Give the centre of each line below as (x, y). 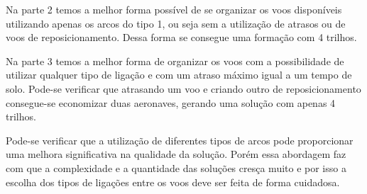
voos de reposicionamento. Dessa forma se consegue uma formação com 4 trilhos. (181, 37)
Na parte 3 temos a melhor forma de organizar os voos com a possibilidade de (175, 61)
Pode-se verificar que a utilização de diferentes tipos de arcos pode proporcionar (180, 140)
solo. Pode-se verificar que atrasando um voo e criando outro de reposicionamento (183, 88)
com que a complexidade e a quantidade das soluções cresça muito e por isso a (176, 167)
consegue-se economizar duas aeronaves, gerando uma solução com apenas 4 (171, 102)
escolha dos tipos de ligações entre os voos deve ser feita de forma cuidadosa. (173, 182)
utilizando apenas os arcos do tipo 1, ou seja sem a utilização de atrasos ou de (176, 23)
